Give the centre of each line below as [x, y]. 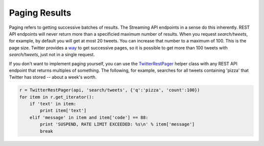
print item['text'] [63, 111]
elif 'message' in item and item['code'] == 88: [89, 117]
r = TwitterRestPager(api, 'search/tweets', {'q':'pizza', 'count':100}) [110, 90]
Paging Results [40, 13]
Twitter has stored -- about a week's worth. [53, 77]
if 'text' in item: [53, 104]
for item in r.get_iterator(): [57, 97]
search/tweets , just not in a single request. [52, 55]
